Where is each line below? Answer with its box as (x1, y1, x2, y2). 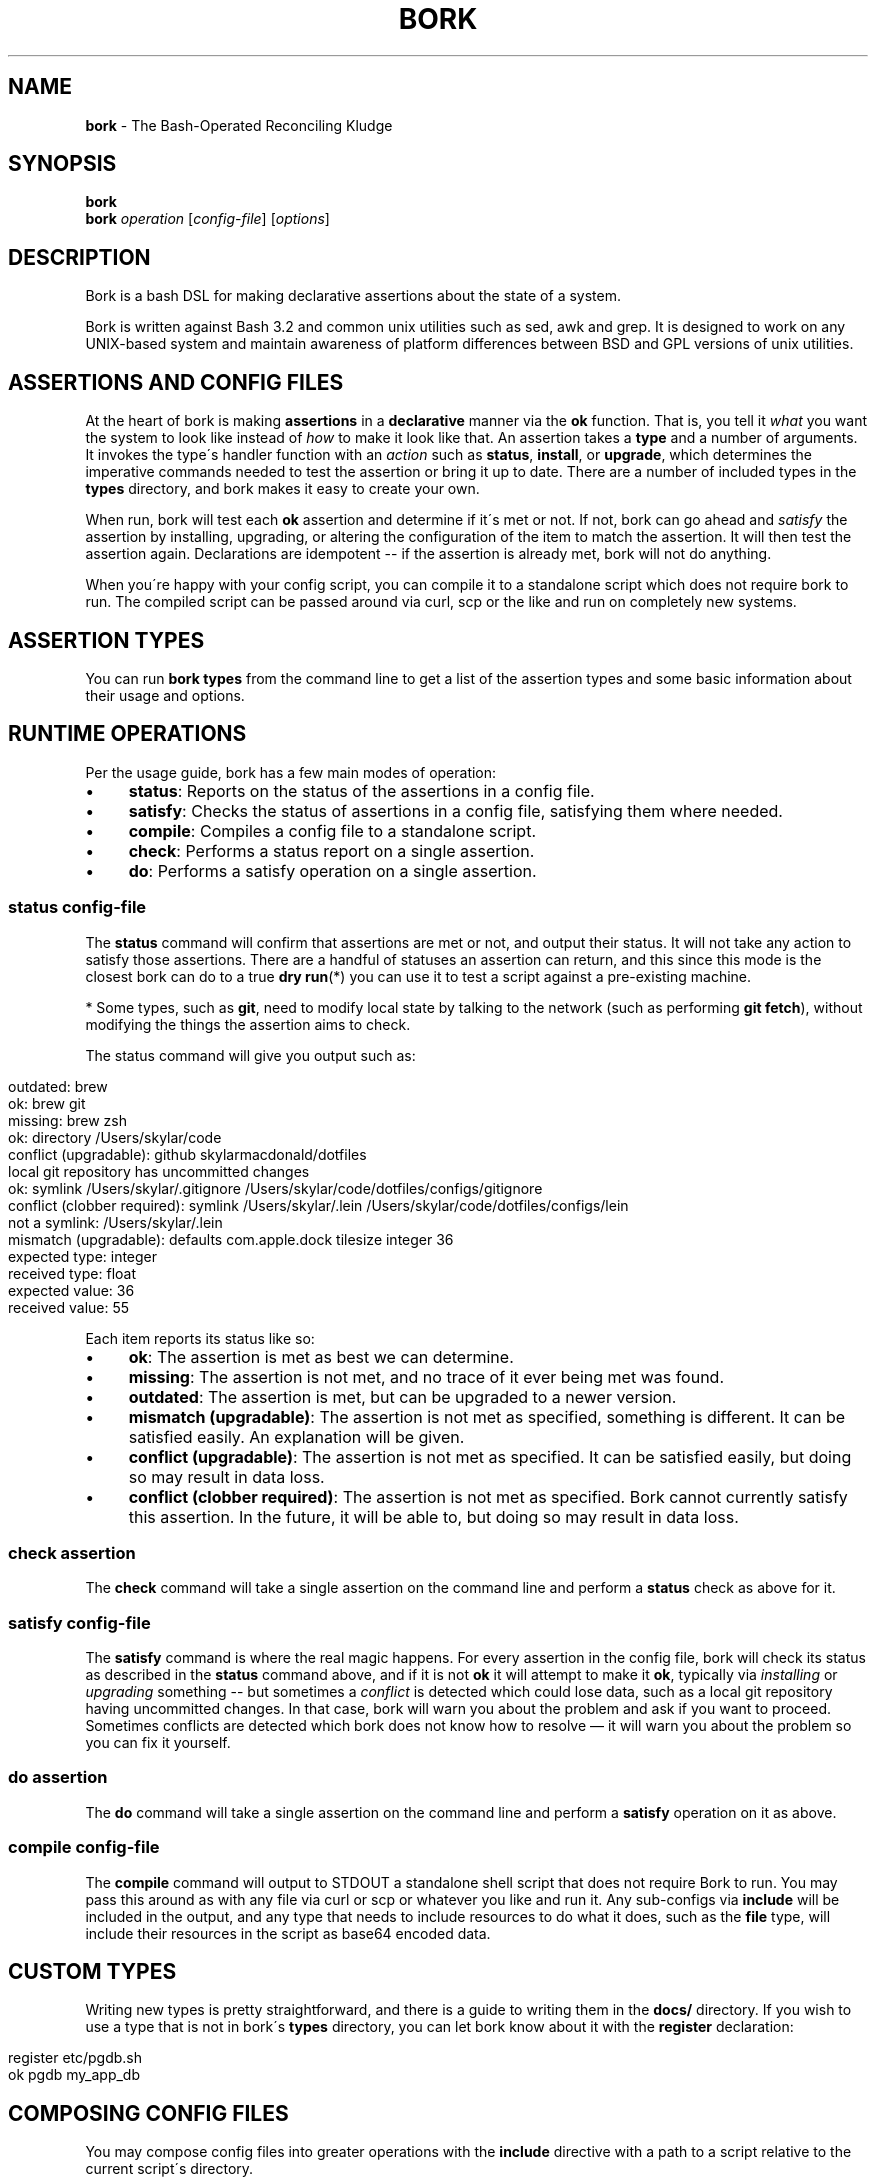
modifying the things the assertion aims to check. (85, 1015, 411, 1033)
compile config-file (8, 1837, 160, 1858)
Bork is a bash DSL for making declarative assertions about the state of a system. (85, 287, 621, 305)
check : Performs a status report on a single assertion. (128, 840, 535, 861)
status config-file (8, 897, 147, 918)
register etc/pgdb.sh (8, 2049, 143, 2067)
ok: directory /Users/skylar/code (8, 1128, 222, 1146)
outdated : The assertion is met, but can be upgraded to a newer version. (128, 1386, 677, 1407)
